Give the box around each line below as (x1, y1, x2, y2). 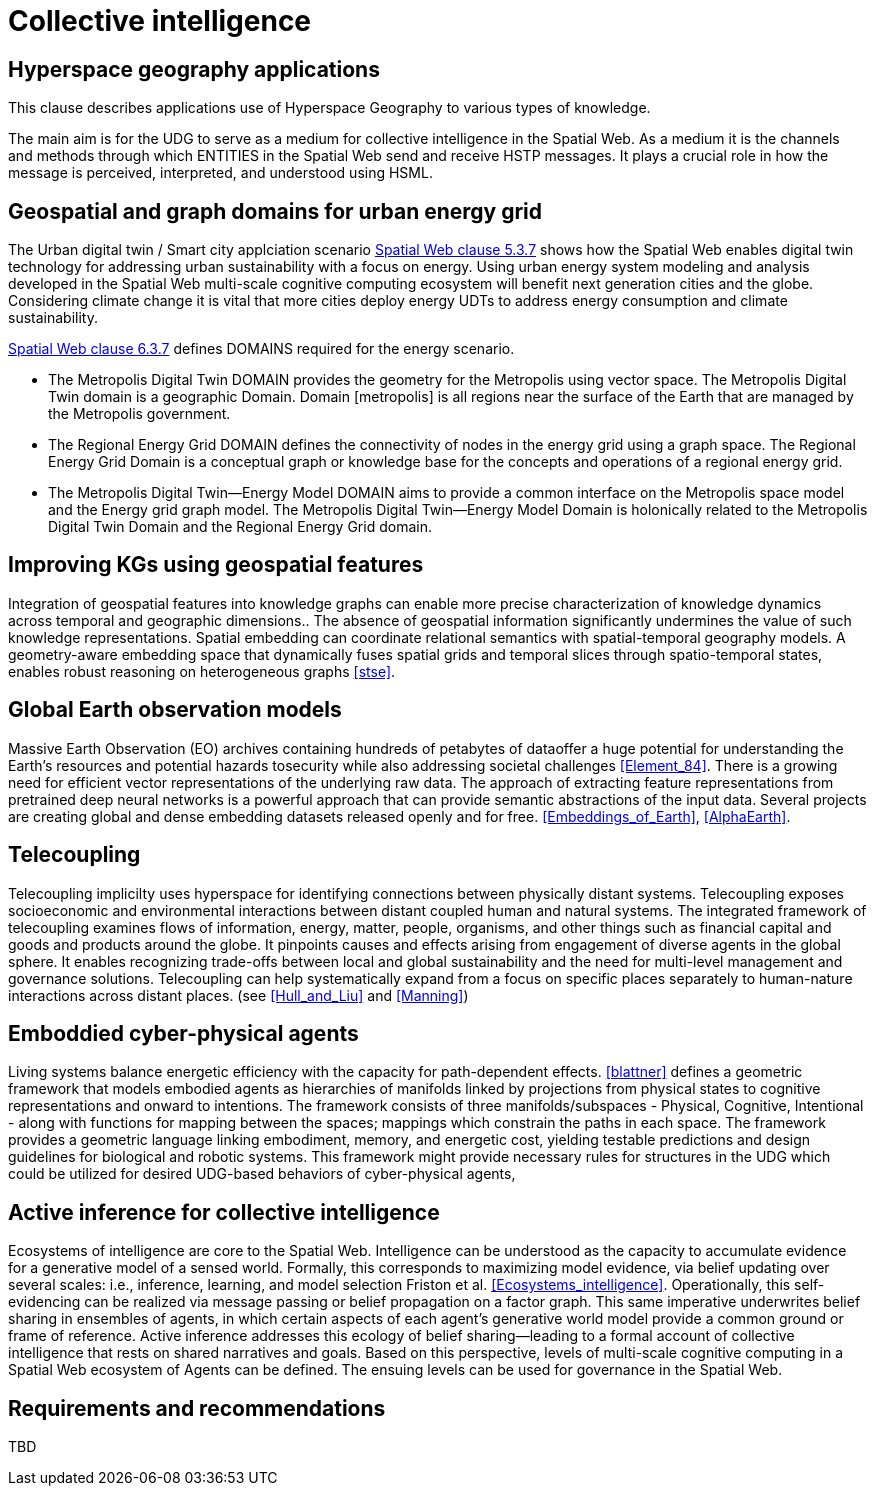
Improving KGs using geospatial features (8, 552, 424, 578)
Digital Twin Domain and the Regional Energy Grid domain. (48, 518, 432, 536)
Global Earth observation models (8, 697, 342, 723)
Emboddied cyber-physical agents (8, 1020, 359, 1046)
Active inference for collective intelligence (8, 1199, 440, 1225)
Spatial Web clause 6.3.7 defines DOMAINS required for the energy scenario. (8, 340, 515, 358)
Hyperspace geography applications (8, 56, 380, 82)
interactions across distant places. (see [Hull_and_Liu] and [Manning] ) (8, 986, 469, 1004)
